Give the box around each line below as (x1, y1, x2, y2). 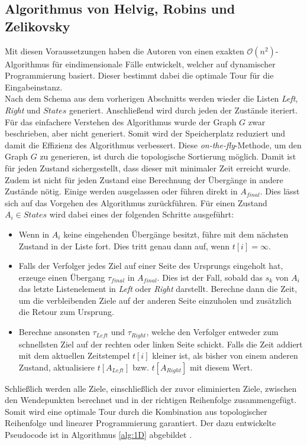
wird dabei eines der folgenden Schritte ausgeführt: (49, 208, 234, 220)
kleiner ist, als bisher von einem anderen (152, 349, 298, 362)
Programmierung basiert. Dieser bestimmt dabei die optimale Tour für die (5, 69, 274, 82)
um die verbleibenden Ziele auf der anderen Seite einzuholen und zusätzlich (18, 294, 292, 306)
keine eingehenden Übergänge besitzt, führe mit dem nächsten (63, 228, 289, 240)
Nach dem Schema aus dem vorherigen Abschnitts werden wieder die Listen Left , (5, 92, 298, 105)
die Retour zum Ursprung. (18, 306, 114, 318)
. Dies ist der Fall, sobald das (157, 271, 263, 283)
